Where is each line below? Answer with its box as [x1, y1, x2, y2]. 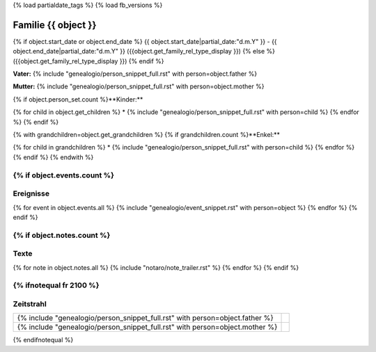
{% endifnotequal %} [13, 336, 74, 344]
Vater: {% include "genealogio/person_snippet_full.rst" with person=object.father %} [13, 70, 258, 78]
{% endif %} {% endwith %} [13, 153, 94, 161]
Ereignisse [13, 189, 50, 198]
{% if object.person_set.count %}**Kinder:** [13, 95, 143, 104]
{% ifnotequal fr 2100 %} [13, 280, 100, 290]
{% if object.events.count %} [13, 170, 115, 180]
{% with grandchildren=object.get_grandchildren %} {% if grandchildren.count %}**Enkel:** [13, 131, 281, 139]
